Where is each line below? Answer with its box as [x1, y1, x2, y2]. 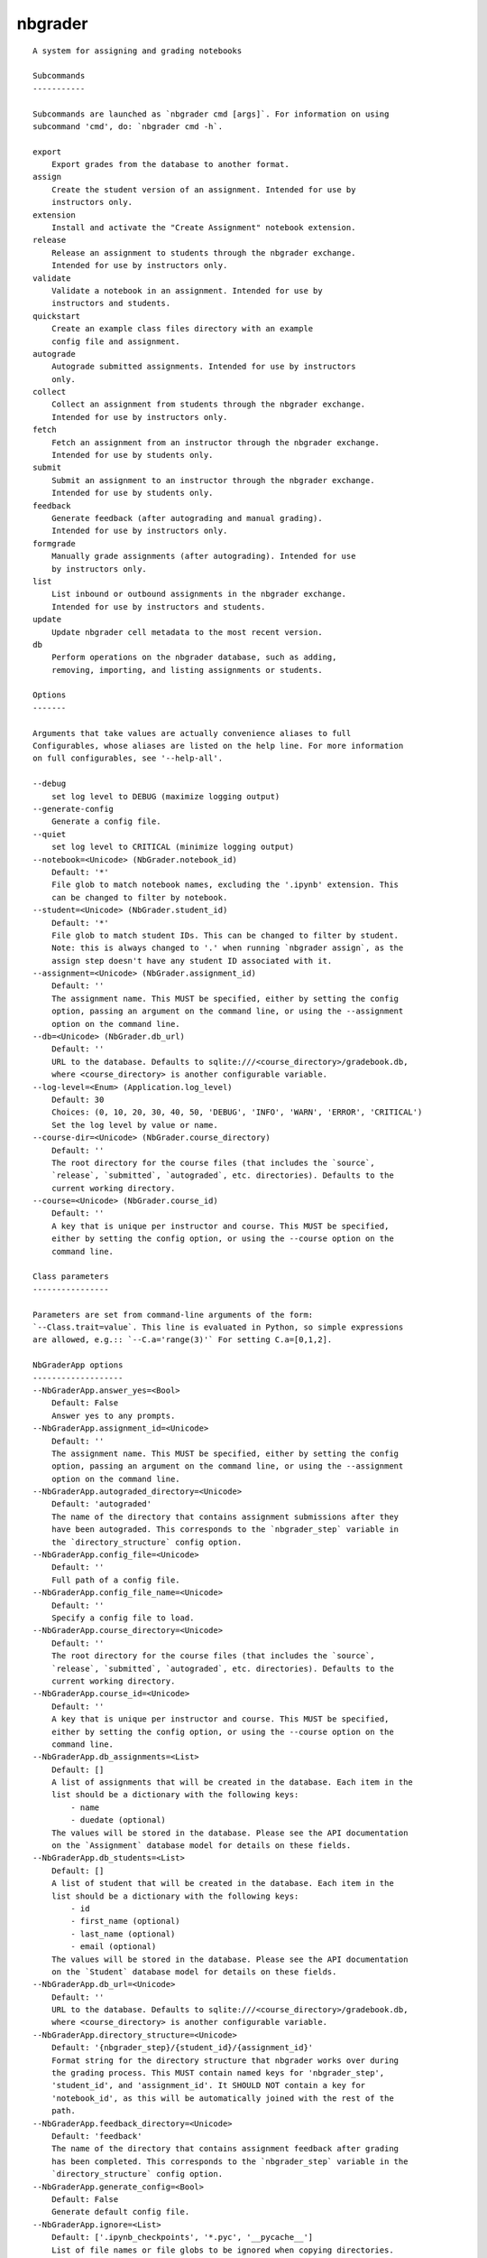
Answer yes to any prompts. [51, 1410, 176, 1421]
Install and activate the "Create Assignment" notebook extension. [51, 222, 356, 233]
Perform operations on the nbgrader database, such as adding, [51, 652, 337, 663]
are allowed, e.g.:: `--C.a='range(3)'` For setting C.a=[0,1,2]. [32, 1335, 333, 1345]
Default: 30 [51, 1094, 105, 1105]
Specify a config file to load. [51, 1612, 195, 1623]
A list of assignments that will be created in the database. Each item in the [51, 1777, 414, 1787]
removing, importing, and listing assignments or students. [51, 665, 324, 675]
